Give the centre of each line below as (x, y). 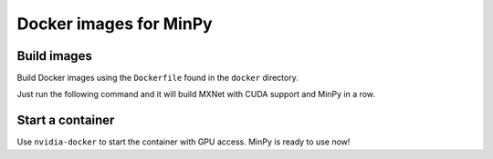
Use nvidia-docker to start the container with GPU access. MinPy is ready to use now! (184, 142)
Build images (55, 56)
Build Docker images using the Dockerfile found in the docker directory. (157, 78)
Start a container (66, 120)
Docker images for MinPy (115, 24)
